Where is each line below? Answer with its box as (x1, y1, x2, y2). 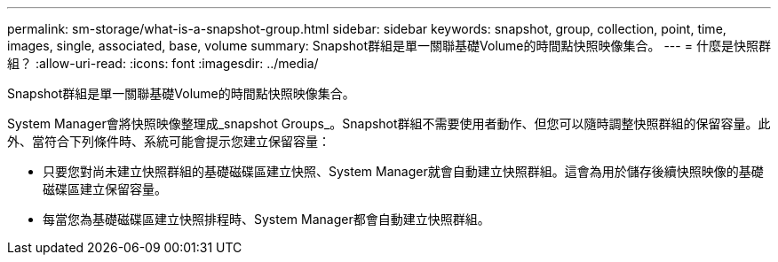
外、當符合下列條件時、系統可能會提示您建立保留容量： (7, 134, 330, 149)
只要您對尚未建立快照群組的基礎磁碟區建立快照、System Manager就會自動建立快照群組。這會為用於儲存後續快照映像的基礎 (43, 164, 764, 179)
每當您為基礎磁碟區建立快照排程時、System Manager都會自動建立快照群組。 (43, 212, 490, 227)
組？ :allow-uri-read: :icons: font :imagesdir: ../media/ (7, 56, 319, 71)
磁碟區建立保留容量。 (43, 181, 167, 196)
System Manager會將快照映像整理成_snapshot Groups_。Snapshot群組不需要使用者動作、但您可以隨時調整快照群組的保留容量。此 (7, 116, 771, 131)
